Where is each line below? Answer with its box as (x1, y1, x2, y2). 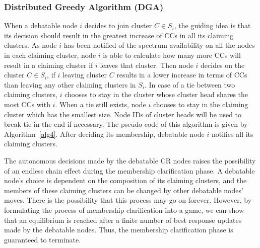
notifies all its (211, 128, 253, 139)
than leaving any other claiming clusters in (4, 79, 136, 90)
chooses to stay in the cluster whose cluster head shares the (64, 89, 248, 100)
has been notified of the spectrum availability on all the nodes (63, 40, 255, 50)
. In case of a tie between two (145, 79, 235, 90)
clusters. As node (4, 40, 57, 50)
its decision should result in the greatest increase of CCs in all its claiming (4, 30, 234, 40)
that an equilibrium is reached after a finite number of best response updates (4, 214, 242, 225)
